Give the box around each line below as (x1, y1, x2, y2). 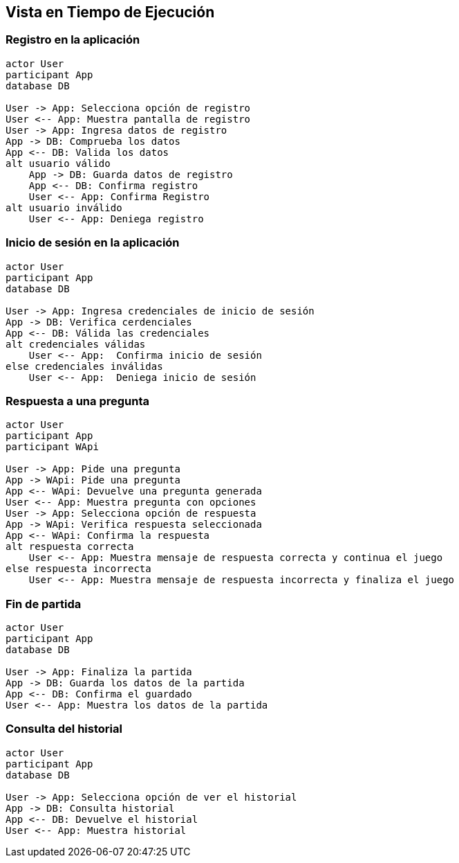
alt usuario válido (6, 157, 111, 169)
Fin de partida (6, 596, 82, 611)
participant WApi (6, 441, 99, 453)
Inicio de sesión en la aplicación (6, 235, 180, 250)
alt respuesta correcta (6, 541, 134, 553)
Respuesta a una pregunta (6, 393, 150, 408)
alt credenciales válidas (6, 338, 146, 350)
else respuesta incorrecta (6, 563, 151, 575)
